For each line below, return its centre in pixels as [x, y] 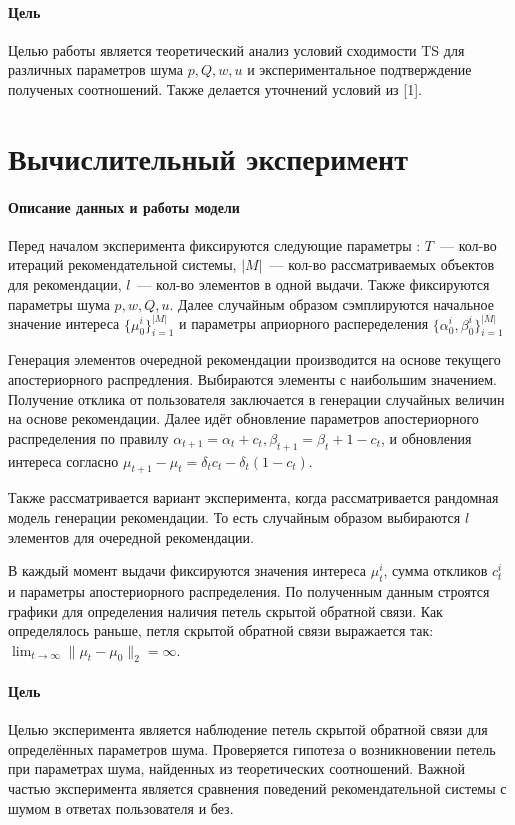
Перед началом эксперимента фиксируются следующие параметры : [214, 244]
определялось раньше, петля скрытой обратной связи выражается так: [221, 630]
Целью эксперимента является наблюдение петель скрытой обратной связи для [248, 729]
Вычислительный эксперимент [208, 157]
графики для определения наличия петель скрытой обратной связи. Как [225, 610]
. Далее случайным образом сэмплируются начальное [331, 303]
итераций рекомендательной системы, [122, 264]
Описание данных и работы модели [124, 206]
